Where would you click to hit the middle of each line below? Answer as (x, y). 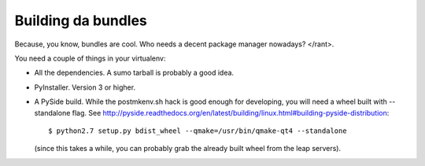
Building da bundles (81, 20)
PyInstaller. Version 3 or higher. (85, 87)
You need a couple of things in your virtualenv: (90, 58)
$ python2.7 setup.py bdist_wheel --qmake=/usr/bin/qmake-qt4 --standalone (198, 131)
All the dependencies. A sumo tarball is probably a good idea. (134, 73)
